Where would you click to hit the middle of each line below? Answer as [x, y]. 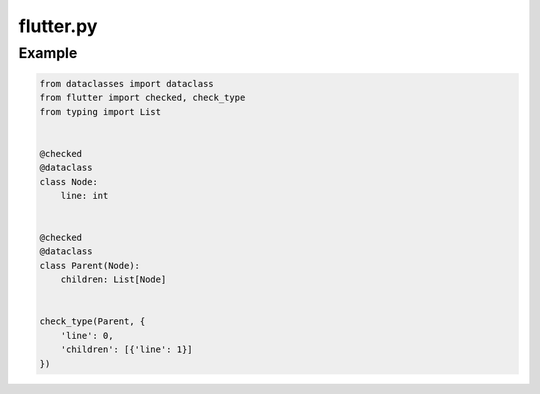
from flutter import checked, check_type [142, 98]
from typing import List [100, 111]
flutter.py [58, 26]
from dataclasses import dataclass [126, 83]
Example [48, 53]
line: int [84, 195]
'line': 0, [87, 335]
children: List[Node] [113, 279]
